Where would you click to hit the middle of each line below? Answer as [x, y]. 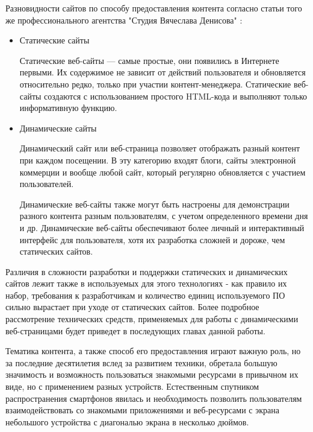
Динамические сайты [58, 128]
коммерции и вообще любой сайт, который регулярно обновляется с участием [163, 172]
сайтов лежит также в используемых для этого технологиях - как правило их [146, 283]
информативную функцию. [68, 108]
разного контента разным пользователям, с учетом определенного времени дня [164, 216]
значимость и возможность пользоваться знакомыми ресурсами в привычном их [152, 374]
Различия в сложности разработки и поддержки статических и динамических [147, 271]
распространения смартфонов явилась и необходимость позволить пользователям [154, 398]
